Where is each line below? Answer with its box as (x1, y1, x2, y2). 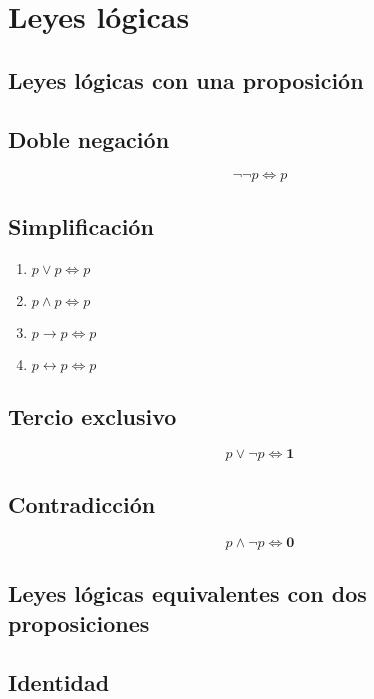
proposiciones (8, 607, 150, 638)
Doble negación (8, 123, 170, 154)
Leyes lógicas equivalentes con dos (8, 578, 367, 609)
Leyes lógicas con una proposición (8, 64, 364, 95)
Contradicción (8, 489, 156, 520)
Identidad (8, 666, 110, 697)
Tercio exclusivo (8, 400, 177, 431)
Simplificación (8, 210, 154, 241)
